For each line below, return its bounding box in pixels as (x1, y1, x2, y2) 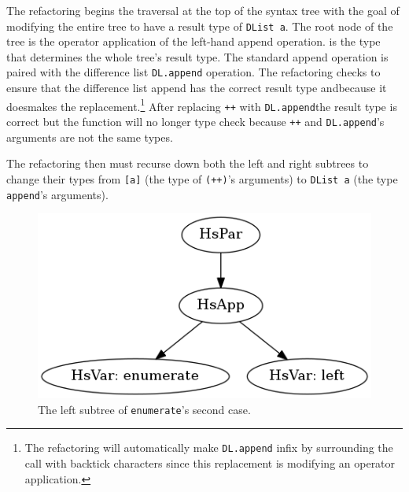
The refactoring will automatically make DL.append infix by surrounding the (24, 439, 393, 456)
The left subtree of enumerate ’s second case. (38, 401, 251, 417)
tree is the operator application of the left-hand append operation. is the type (6, 33, 381, 50)
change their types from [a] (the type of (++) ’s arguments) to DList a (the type (6, 170, 398, 187)
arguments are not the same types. (6, 128, 173, 145)
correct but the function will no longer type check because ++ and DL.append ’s (6, 113, 385, 129)
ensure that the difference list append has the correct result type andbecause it (6, 80, 387, 96)
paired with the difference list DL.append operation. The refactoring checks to (6, 64, 381, 80)
